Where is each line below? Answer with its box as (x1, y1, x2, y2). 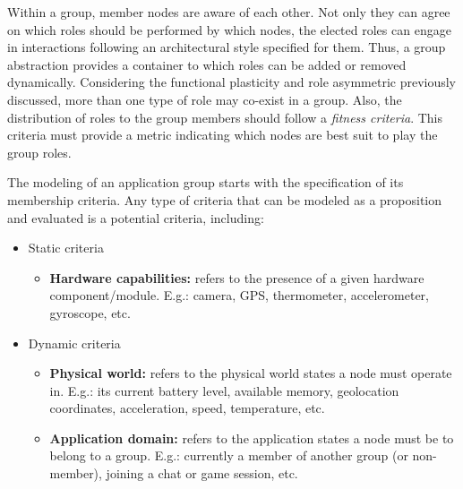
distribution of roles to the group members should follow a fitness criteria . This (7, 107, 443, 126)
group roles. (7, 142, 72, 161)
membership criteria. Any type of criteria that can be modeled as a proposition (7, 190, 442, 209)
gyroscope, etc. (49, 303, 131, 322)
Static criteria (28, 238, 104, 257)
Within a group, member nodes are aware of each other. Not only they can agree (7, 3, 450, 21)
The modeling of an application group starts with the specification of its (7, 173, 404, 192)
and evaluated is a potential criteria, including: (7, 208, 264, 227)
